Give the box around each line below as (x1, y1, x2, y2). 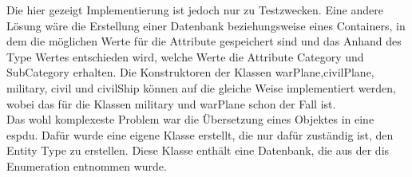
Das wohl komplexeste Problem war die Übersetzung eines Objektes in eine (6, 111, 374, 128)
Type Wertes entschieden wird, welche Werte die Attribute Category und (6, 48, 364, 65)
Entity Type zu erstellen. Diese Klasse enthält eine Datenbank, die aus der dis (6, 142, 390, 159)
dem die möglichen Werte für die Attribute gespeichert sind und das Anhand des (6, 33, 402, 49)
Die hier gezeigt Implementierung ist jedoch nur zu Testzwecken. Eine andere (6, 2, 383, 18)
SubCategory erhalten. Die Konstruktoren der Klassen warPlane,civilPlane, (6, 64, 374, 81)
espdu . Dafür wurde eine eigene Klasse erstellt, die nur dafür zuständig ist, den (6, 126, 394, 143)
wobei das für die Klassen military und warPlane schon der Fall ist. (6, 95, 336, 112)
